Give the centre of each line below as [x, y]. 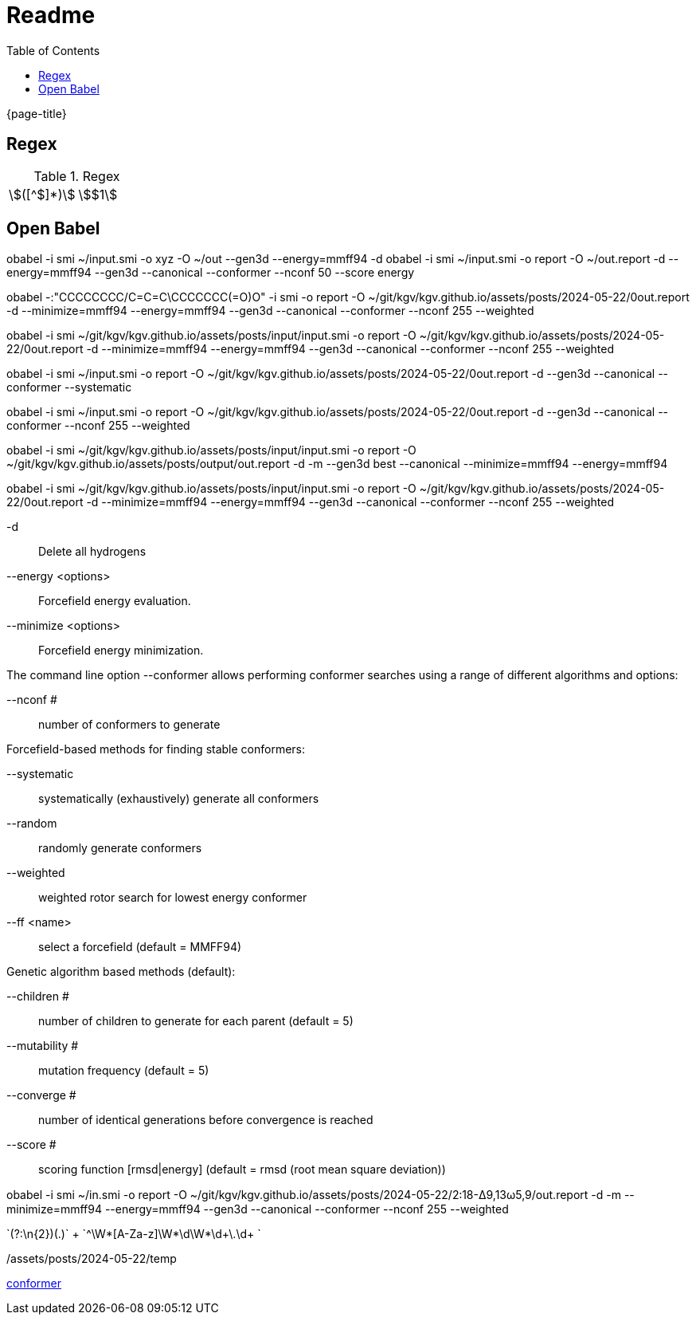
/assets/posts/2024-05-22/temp [92, 1259]
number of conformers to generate [129, 725]
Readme [51, 15]
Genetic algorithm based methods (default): [121, 972]
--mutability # [43, 1046]
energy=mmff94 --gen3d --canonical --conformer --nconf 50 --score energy [211, 273]
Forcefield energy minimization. [121, 651]
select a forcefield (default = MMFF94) [140, 947]
